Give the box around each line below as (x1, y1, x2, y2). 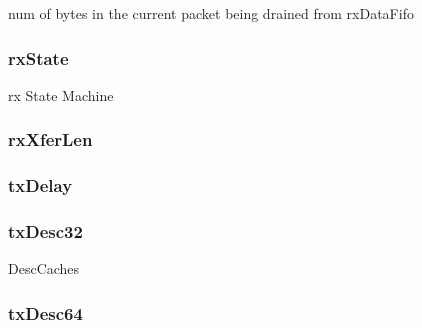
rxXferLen (8, 127, 93, 152)
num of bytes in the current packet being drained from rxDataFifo (8, 3, 414, 23)
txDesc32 (8, 219, 83, 244)
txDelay (8, 173, 73, 198)
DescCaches (8, 258, 80, 279)
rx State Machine (8, 84, 114, 105)
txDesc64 (8, 300, 83, 325)
